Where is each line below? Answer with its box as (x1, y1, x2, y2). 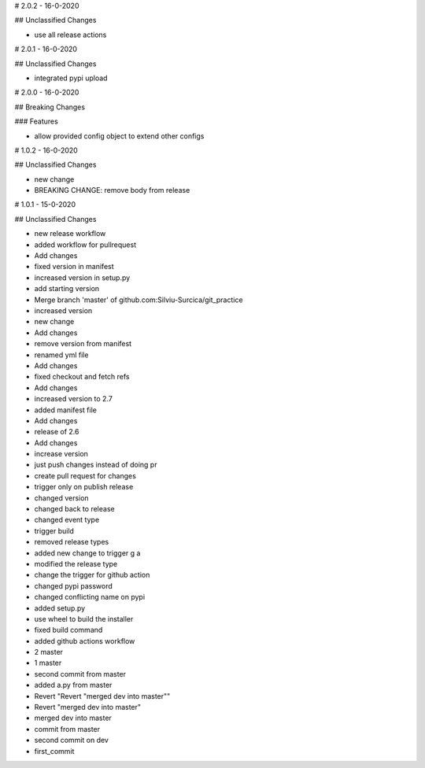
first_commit (34, 746, 75, 755)
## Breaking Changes (14, 102, 86, 112)
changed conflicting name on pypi (34, 593, 146, 602)
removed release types (34, 537, 109, 547)
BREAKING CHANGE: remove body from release (34, 186, 190, 195)
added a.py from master (34, 681, 113, 690)
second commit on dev (34, 736, 109, 745)
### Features (14, 116, 58, 126)
